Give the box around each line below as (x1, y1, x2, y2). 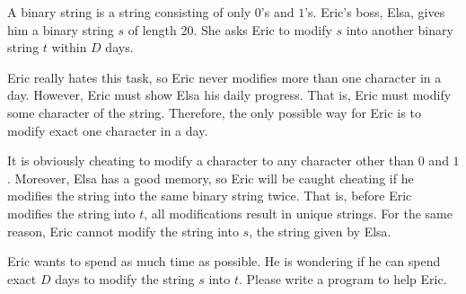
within (51, 38, 87, 57)
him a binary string (7, 20, 114, 39)
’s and (260, 3, 295, 21)
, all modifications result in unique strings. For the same (144, 203, 453, 222)
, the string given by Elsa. (249, 221, 391, 240)
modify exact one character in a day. (7, 120, 208, 139)
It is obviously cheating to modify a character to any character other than (7, 151, 415, 170)
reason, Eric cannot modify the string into (7, 221, 239, 240)
